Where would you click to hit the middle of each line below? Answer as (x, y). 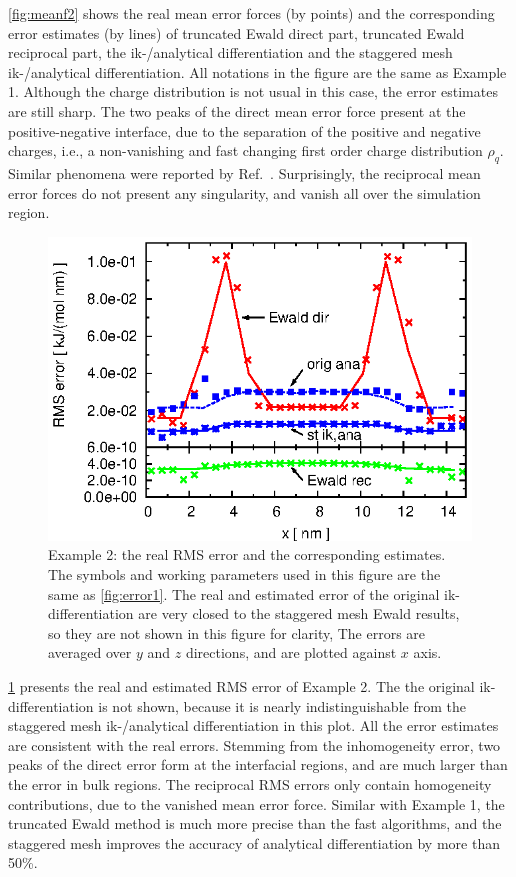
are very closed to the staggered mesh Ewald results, (299, 613)
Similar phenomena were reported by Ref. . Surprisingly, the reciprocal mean (244, 172)
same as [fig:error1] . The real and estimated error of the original (244, 593)
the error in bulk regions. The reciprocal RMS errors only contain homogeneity (250, 783)
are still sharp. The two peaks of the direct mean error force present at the (237, 110)
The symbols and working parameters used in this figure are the (244, 574)
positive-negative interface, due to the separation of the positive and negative (244, 130)
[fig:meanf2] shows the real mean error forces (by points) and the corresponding (251, 13)
